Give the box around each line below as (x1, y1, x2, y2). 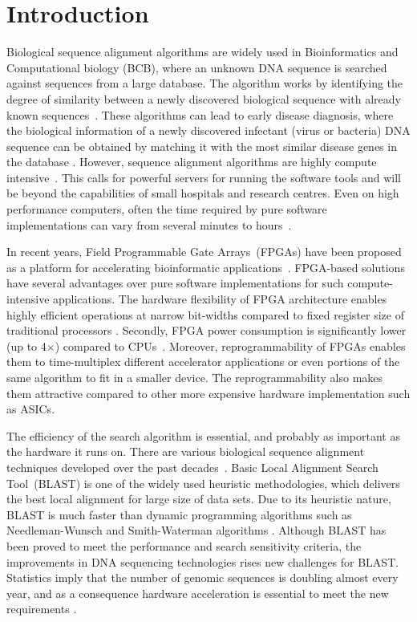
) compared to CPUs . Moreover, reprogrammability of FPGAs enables (55, 337, 406, 354)
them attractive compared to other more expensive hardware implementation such (6, 384, 411, 401)
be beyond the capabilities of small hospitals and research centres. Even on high (6, 185, 399, 201)
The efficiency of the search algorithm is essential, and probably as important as (6, 427, 400, 444)
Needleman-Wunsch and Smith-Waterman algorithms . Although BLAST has (6, 522, 387, 539)
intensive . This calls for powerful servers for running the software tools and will (6, 169, 401, 185)
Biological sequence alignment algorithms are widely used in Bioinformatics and (6, 43, 399, 60)
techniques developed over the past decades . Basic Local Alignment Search (6, 458, 379, 475)
